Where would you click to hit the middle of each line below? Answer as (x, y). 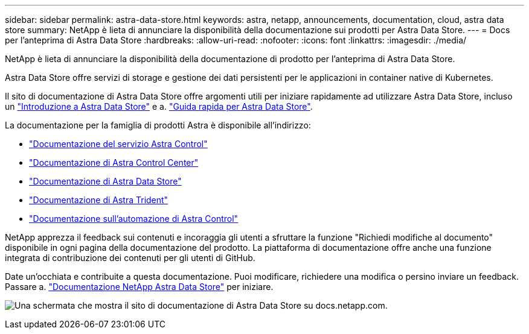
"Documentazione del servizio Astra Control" (118, 144)
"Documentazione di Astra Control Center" (114, 162)
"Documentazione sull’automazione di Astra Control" (134, 219)
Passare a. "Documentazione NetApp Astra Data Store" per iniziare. (139, 287)
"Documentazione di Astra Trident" (99, 200)
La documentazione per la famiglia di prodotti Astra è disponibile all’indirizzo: (158, 125)
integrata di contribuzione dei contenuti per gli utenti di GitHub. (130, 258)
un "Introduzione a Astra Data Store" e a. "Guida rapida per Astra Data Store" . (159, 106)
